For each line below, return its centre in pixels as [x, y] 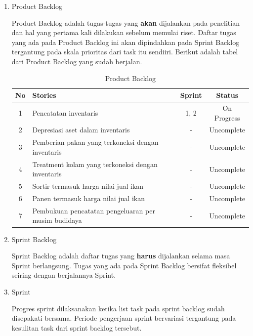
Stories [44, 95]
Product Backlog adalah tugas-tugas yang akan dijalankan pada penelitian [126, 22]
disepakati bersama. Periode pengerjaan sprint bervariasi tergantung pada [124, 318]
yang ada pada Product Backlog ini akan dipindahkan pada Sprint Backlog [126, 42]
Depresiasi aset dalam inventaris [81, 130]
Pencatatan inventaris [65, 112]
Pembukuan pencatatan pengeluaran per [94, 210]
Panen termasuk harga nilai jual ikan [88, 198]
